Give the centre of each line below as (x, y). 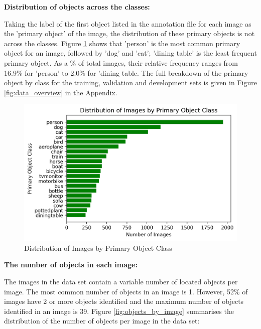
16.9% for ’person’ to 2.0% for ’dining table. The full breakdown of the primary (126, 72)
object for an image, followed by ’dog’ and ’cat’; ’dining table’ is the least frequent (130, 53)
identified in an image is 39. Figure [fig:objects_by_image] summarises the (119, 311)
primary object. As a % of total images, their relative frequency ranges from (121, 62)
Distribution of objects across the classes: (77, 7)
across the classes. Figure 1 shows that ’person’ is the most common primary (122, 43)
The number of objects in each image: (71, 265)
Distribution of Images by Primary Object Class (98, 248)
